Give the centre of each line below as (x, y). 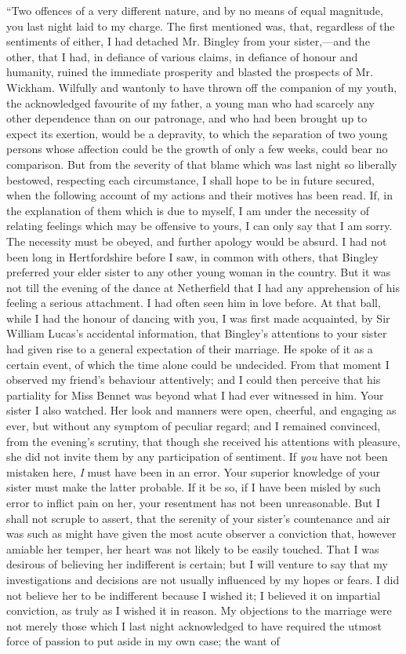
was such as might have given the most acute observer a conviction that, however (201, 533)
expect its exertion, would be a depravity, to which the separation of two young (197, 133)
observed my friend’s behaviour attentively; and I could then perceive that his (194, 380)
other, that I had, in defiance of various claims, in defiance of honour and (182, 56)
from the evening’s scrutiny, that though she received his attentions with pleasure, (203, 441)
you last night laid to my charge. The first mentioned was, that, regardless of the (201, 26)
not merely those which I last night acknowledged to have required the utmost (194, 625)
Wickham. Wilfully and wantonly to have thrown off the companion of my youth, (202, 87)
